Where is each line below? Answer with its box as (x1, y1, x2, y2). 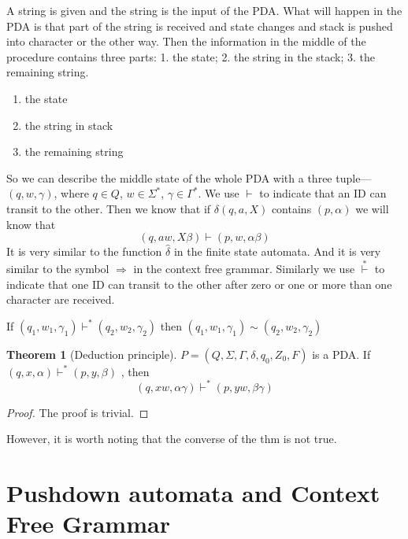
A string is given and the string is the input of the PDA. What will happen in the (6, 2, 402, 18)
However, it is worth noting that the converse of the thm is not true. (6, 430, 337, 447)
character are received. (6, 291, 115, 308)
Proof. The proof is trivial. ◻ (6, 404, 149, 420)
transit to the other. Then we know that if (6, 200, 211, 216)
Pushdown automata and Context (6, 477, 380, 509)
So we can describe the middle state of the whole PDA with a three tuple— (6, 169, 372, 186)
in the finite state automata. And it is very (173, 243, 381, 260)
